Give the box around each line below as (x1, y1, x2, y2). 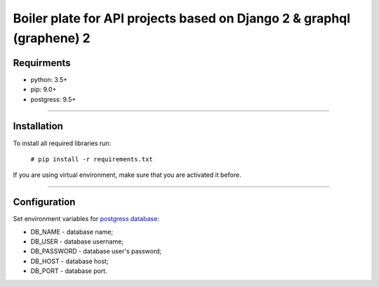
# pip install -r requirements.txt (30, 155, 154, 163)
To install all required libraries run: (13, 139, 112, 147)
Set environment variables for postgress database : (13, 215, 159, 223)
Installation (13, 120, 63, 133)
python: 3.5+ (30, 75, 68, 84)
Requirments (13, 57, 71, 69)
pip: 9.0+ (30, 85, 57, 94)
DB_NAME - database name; (30, 227, 114, 236)
